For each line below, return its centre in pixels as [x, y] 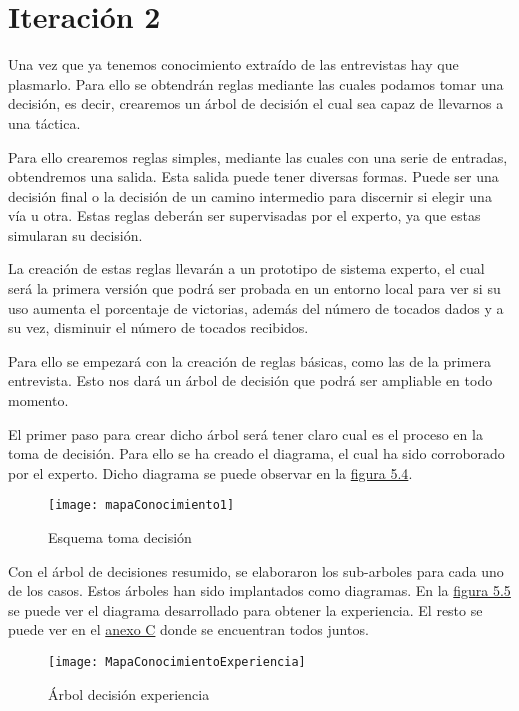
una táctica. [44, 122]
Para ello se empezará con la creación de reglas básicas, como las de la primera [249, 360]
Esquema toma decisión [120, 537]
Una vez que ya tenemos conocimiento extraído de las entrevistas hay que [233, 64]
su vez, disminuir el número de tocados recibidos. [158, 327]
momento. [38, 400]
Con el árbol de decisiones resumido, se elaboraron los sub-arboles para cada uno [256, 570]
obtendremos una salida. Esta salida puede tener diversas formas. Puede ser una [253, 176]
